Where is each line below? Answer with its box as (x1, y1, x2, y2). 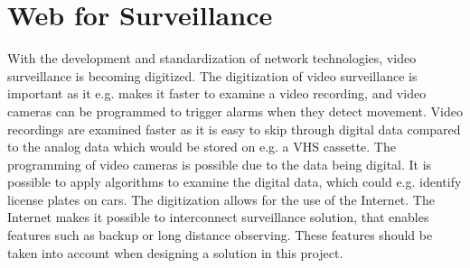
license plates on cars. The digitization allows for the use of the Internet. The (7, 189, 435, 208)
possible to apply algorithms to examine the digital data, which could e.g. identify (7, 172, 462, 191)
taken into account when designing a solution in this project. (7, 243, 343, 262)
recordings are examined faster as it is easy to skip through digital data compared (7, 119, 461, 138)
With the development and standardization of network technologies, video (7, 49, 417, 68)
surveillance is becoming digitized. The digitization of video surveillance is (7, 66, 418, 85)
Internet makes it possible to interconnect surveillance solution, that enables (7, 208, 429, 226)
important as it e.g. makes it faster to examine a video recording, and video (7, 84, 427, 103)
